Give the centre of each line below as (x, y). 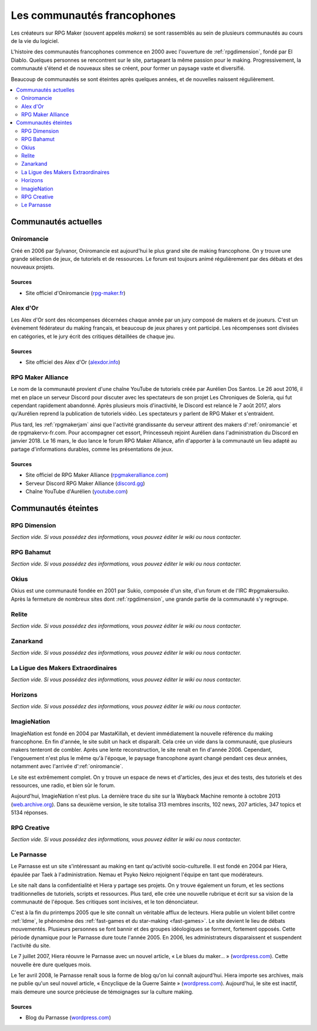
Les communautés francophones (93, 15)
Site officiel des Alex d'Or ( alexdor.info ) (73, 362)
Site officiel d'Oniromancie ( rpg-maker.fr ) (75, 293)
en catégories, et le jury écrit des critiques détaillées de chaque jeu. (93, 336)
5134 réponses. (30, 813)
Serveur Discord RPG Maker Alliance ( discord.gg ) (85, 483)
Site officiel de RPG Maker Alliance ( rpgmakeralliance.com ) (97, 475)
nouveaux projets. (33, 267)
